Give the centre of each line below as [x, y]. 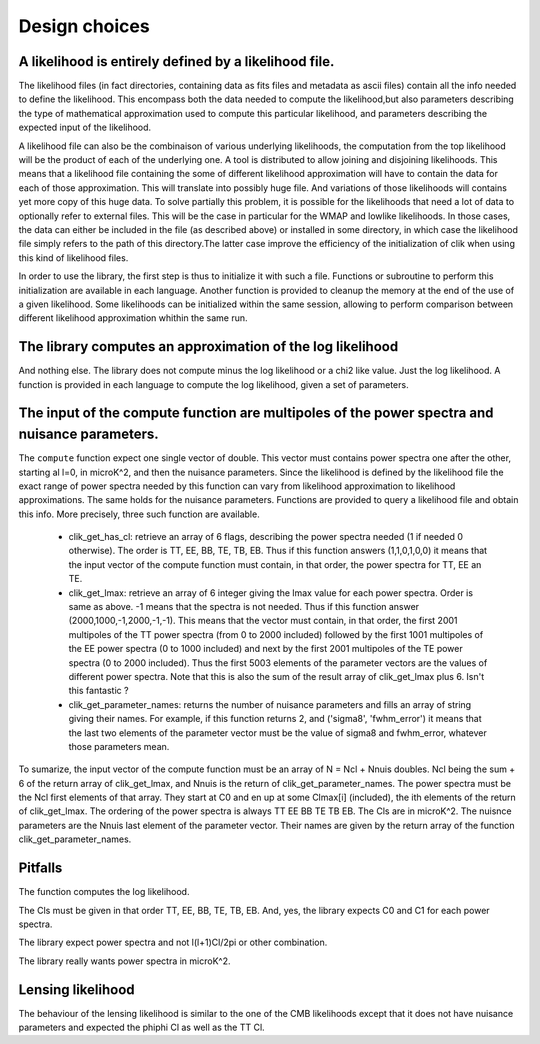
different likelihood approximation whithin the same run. [133, 318]
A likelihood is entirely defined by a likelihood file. [176, 61]
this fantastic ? [98, 691]
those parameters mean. [119, 746]
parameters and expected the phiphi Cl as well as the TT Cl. [141, 1027]
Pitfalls [40, 868]
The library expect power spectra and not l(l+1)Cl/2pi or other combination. [173, 942]
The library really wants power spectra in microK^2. [124, 961]
